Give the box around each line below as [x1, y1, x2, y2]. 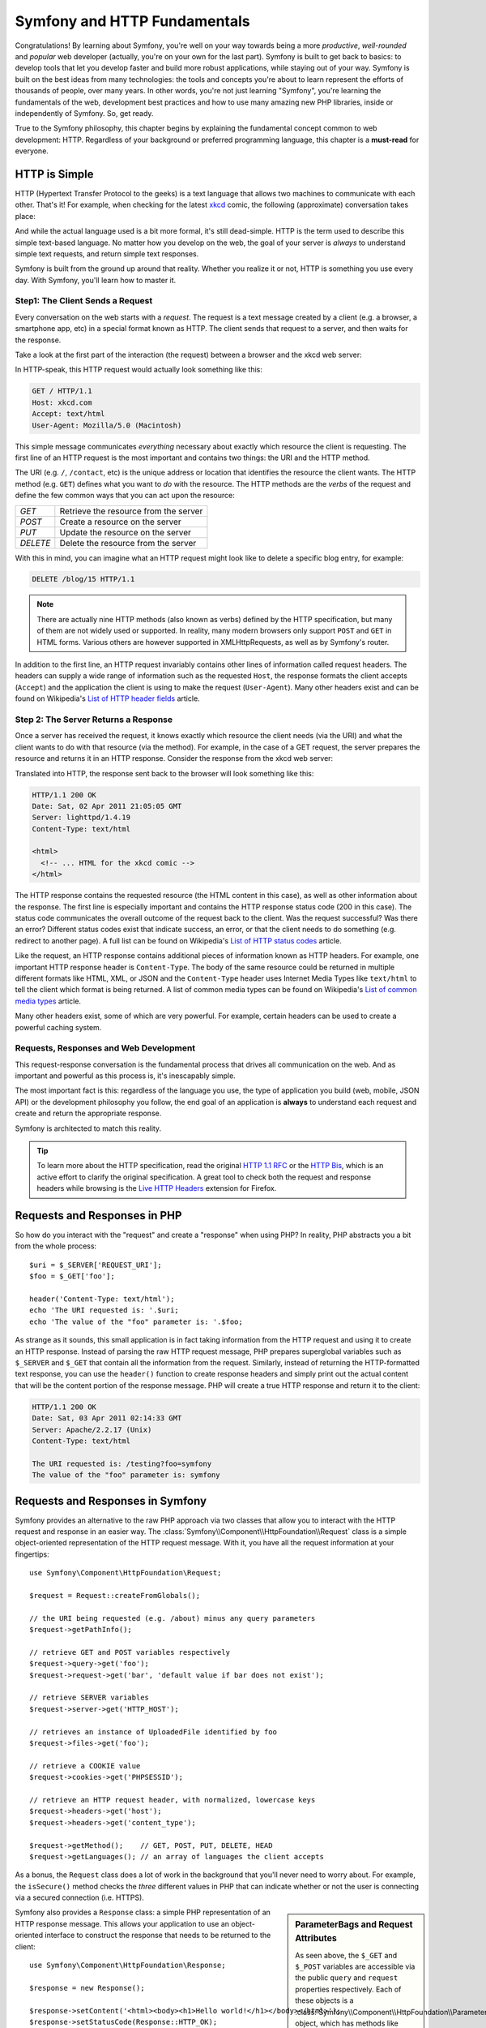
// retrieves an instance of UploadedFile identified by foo [29, 1727, 277, 1736]
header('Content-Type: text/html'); [29, 1295, 175, 1304]
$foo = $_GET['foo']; [29, 1272, 115, 1281]
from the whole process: [15, 1241, 97, 1251]
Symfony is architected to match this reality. [15, 1124, 162, 1133]
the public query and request [295, 1973, 399, 1983]
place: [15, 211, 36, 221]
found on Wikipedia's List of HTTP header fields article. [15, 694, 200, 703]
